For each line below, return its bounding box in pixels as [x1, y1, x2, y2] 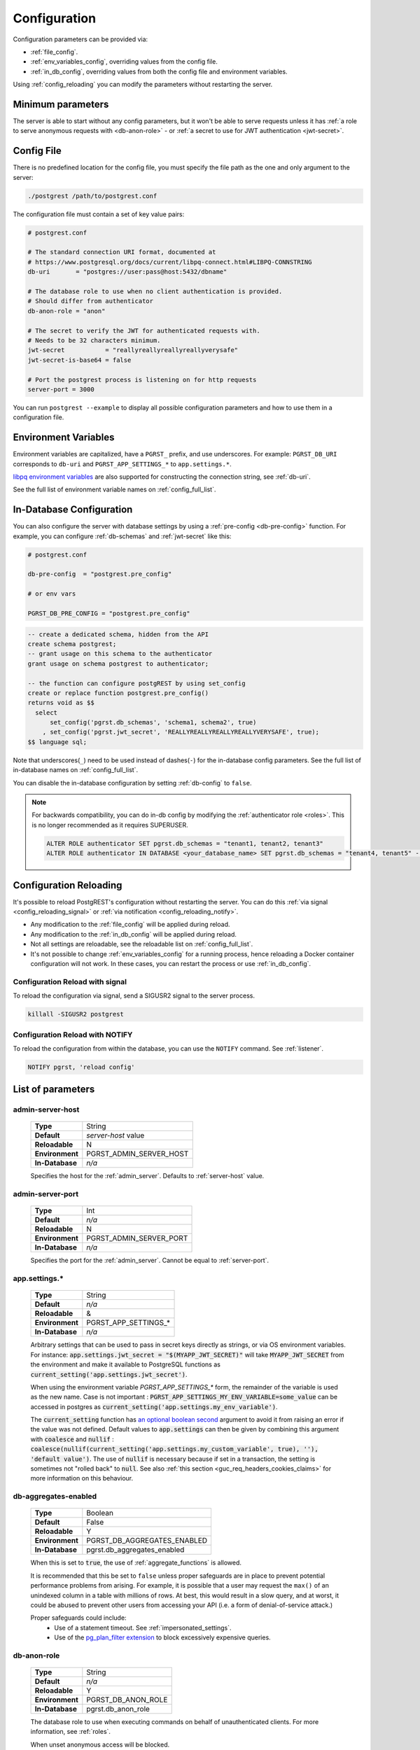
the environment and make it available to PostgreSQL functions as [30, 1360, 220, 1368]
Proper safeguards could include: [30, 1613, 127, 1622]
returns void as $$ [27, 699, 94, 707]
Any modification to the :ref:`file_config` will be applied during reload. [30, 920, 230, 929]
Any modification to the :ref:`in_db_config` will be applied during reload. [30, 930, 237, 938]
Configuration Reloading [13, 879, 122, 891]
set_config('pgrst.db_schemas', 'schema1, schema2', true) [50, 718, 257, 727]
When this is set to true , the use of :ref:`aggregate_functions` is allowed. [30, 1558, 241, 1567]
